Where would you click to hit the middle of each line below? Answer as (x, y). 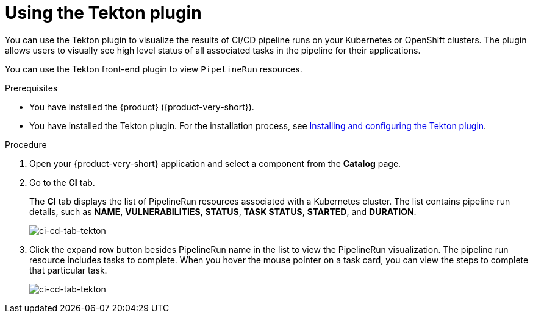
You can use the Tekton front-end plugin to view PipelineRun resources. (154, 69)
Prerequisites (31, 88)
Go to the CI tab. (62, 182)
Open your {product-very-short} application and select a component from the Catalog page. (215, 163)
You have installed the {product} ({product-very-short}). (142, 107)
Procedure (26, 144)
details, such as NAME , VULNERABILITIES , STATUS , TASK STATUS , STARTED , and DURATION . (223, 211)
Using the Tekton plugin (103, 13)
